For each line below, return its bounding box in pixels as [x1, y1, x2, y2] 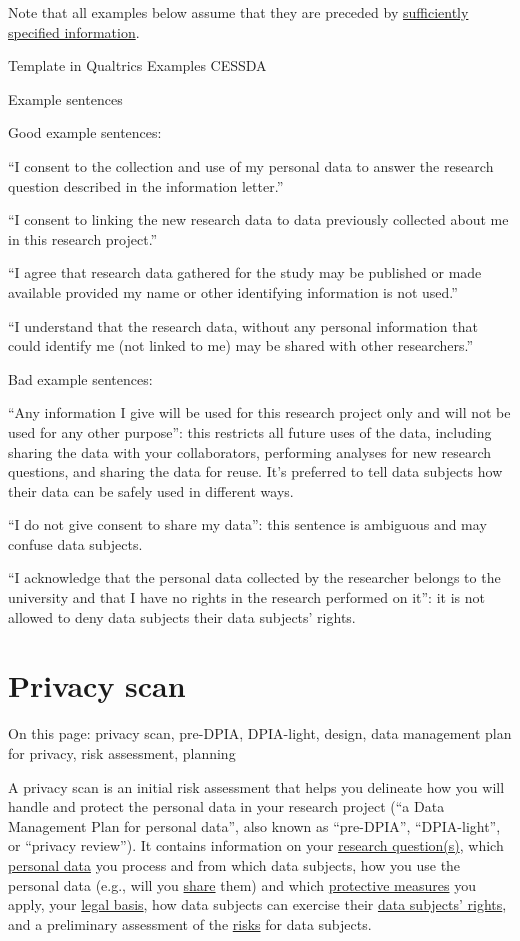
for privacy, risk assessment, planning [8, 742, 236, 763]
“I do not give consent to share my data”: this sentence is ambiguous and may [8, 514, 487, 535]
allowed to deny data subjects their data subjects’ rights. [8, 606, 356, 627]
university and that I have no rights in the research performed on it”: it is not [8, 587, 485, 608]
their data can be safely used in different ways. [8, 480, 294, 501]
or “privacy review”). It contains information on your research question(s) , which [8, 835, 504, 856]
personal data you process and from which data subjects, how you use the [8, 854, 461, 875]
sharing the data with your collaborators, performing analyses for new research [8, 441, 491, 462]
